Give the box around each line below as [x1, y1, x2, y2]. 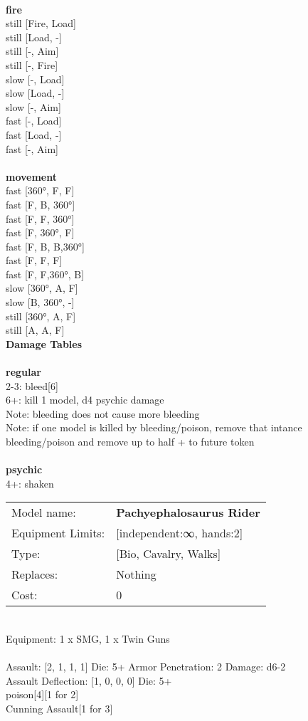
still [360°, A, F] [6, 308, 76, 323]
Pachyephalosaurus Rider [116, 504, 260, 521]
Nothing [116, 566, 156, 583]
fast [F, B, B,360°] [6, 238, 85, 253]
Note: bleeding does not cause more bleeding [6, 406, 200, 421]
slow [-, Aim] [6, 99, 61, 114]
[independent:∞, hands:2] [116, 525, 243, 542]
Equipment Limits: [11, 525, 105, 542]
